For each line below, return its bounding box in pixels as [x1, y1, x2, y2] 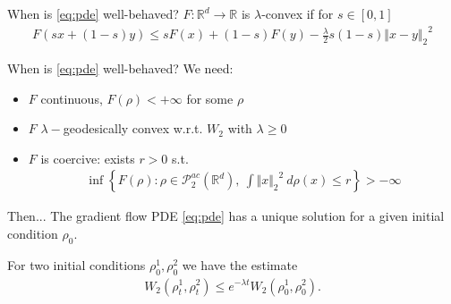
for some [186, 89, 234, 107]
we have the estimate [182, 255, 298, 274]
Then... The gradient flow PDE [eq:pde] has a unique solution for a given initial [7, 207, 445, 225]
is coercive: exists [40, 148, 135, 167]
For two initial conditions [7, 255, 146, 274]
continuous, [40, 89, 103, 107]
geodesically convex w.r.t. [63, 119, 203, 138]
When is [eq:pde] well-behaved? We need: [7, 58, 234, 77]
